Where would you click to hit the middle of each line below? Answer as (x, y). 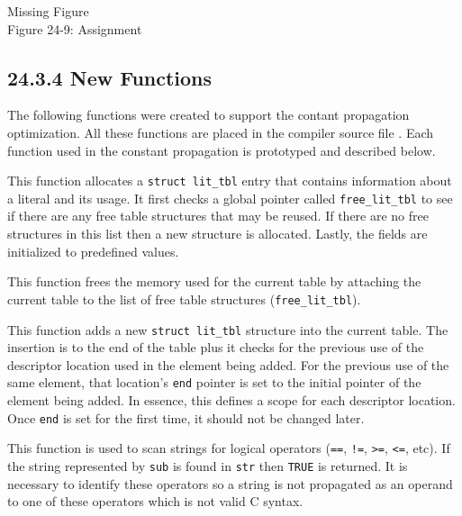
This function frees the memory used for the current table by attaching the (214, 281)
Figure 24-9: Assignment (75, 28)
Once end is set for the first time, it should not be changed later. (186, 417)
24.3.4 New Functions (110, 77)
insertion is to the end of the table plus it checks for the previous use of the (216, 347)
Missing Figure (48, 11)
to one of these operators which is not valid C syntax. (155, 501)
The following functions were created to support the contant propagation (208, 115)
